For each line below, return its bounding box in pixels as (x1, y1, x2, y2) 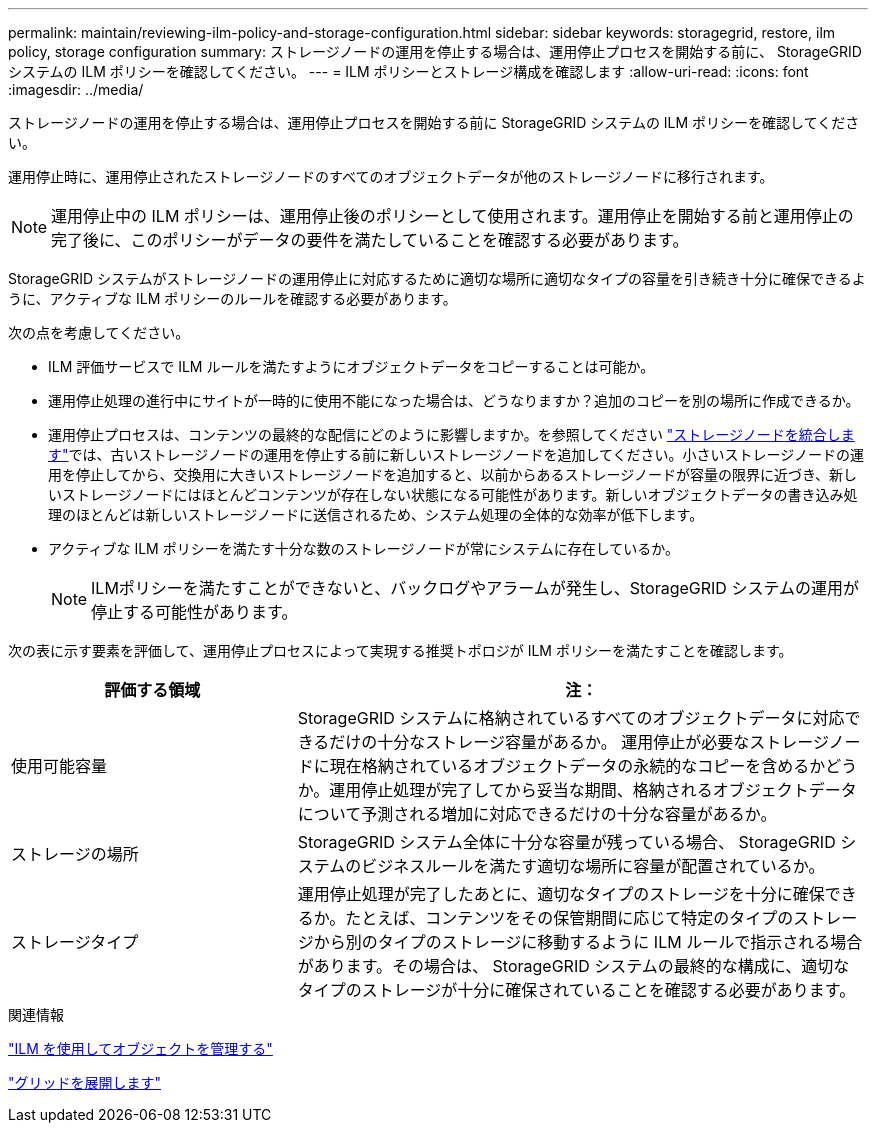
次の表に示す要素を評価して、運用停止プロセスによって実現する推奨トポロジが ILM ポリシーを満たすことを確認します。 (8, 642, 793, 659)
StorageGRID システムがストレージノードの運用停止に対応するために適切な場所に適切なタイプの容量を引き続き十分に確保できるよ (8, 270, 866, 287)
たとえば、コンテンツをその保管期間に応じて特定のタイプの (345, 908, 794, 928)
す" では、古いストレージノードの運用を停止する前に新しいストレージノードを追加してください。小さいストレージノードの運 (48, 446, 865, 463)
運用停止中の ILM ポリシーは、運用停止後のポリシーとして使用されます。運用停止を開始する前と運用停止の (51, 206, 854, 226)
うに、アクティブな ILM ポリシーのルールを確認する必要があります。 (8, 290, 457, 307)
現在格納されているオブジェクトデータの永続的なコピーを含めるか (329, 756, 826, 776)
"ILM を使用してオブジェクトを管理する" (8, 1040, 273, 1057)
